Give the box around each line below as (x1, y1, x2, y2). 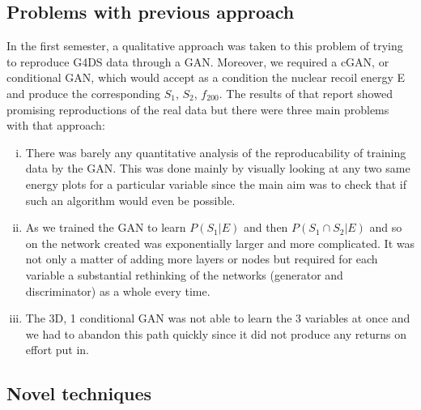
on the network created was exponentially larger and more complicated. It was (25, 234, 415, 251)
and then (243, 219, 288, 236)
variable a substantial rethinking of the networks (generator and (25, 266, 343, 283)
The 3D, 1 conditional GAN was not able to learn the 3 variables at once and (25, 310, 410, 327)
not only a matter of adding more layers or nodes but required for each (25, 250, 378, 267)
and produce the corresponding (6, 84, 161, 101)
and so (369, 219, 402, 236)
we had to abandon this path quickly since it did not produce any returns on (25, 325, 406, 342)
